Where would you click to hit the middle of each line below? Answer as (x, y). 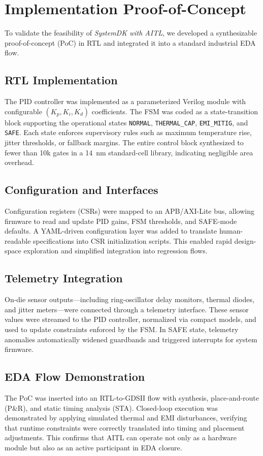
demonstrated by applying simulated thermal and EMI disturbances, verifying (126, 418)
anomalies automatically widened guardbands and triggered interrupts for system (131, 339)
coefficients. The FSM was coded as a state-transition (175, 111)
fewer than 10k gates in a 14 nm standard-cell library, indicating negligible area (129, 152)
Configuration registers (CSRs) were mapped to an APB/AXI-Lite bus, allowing (130, 211)
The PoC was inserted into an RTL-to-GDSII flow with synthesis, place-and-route (132, 397)
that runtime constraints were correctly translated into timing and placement (125, 427)
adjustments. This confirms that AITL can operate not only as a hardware (121, 437)
